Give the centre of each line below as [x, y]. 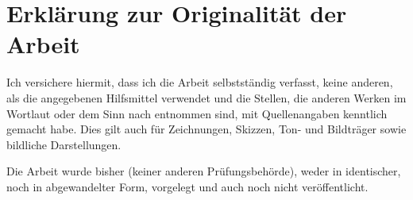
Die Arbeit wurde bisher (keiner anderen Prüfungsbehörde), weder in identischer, [204, 171]
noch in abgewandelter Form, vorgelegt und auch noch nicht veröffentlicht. [187, 186]
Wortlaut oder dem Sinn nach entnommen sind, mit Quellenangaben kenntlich [197, 113]
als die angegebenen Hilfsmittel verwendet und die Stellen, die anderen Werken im [206, 97]
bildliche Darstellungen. [64, 144]
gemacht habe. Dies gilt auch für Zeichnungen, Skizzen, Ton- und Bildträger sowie [206, 129]
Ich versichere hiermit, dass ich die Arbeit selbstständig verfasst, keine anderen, [200, 82]
